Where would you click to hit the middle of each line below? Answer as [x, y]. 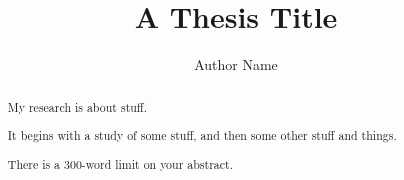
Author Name [236, 64]
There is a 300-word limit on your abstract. [120, 163]
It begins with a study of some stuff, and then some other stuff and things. [202, 135]
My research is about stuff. [77, 106]
